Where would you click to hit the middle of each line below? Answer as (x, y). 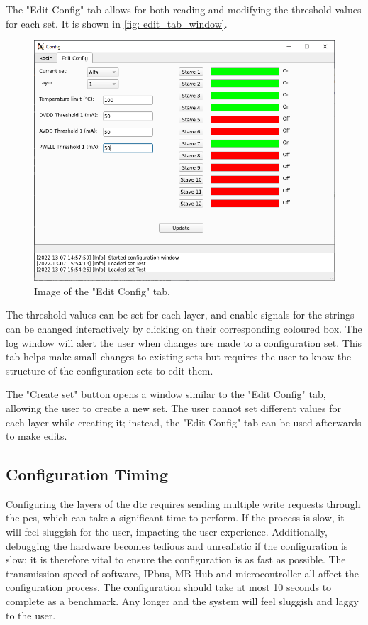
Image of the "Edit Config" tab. (102, 291)
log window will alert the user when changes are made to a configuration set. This (184, 342)
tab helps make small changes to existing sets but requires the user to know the (179, 356)
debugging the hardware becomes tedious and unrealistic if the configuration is (177, 545)
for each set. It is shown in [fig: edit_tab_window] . (117, 23)
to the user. (31, 615)
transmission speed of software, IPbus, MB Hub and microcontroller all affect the (183, 573)
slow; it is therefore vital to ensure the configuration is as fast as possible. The (176, 559)
